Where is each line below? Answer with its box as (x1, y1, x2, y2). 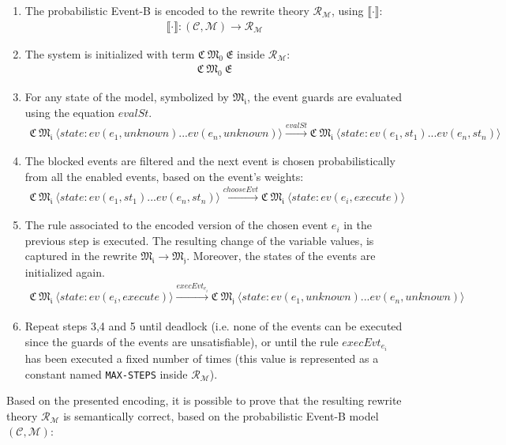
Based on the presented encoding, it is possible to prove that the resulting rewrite (6, 392, 402, 409)
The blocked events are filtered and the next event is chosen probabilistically (24, 153, 395, 169)
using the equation (24, 104, 115, 120)
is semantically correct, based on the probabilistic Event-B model (63, 407, 379, 424)
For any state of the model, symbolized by (24, 89, 230, 105)
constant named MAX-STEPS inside (24, 365, 188, 382)
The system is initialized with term (24, 45, 195, 62)
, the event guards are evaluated (246, 89, 403, 105)
